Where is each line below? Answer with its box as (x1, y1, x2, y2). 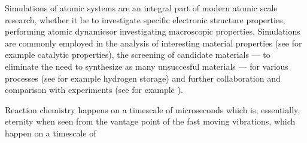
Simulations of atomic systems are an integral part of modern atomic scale (5, 2, 278, 14)
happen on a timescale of (5, 126, 96, 139)
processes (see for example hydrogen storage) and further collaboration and (5, 71, 281, 84)
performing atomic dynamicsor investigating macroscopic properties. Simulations (5, 25, 300, 38)
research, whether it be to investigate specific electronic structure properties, (5, 13, 285, 26)
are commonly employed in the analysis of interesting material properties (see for (5, 36, 302, 49)
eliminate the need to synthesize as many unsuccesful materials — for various (5, 60, 288, 72)
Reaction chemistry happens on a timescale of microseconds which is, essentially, (5, 103, 300, 116)
